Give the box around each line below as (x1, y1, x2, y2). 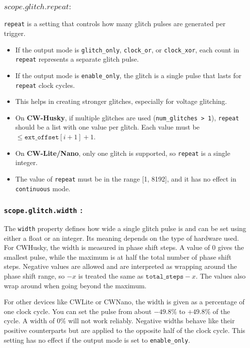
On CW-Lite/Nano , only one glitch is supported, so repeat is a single (15, 148, 231, 158)
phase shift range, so (4, 270, 65, 281)
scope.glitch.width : (4, 204, 83, 216)
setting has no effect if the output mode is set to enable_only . (4, 334, 190, 345)
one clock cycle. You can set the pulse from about (4, 306, 152, 316)
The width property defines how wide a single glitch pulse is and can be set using (4, 223, 247, 233)
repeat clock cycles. (15, 80, 75, 90)
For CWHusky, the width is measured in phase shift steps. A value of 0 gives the (4, 242, 244, 252)
